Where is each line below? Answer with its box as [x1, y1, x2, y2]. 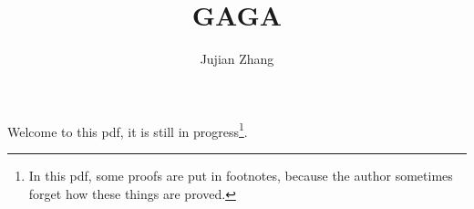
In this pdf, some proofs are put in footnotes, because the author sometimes [28, 165, 453, 184]
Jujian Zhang [200, 49, 274, 68]
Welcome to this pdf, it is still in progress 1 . [7, 119, 248, 141]
